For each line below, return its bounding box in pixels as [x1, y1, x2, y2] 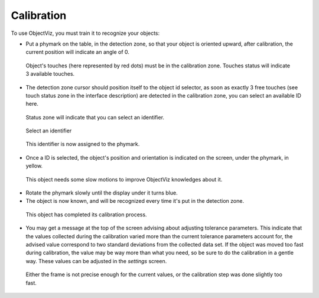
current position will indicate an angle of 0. [25, 48, 130, 56]
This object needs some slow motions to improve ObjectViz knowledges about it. [25, 176, 223, 183]
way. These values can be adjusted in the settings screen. [25, 257, 167, 264]
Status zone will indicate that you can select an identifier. [25, 114, 165, 121]
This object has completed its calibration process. [25, 210, 147, 218]
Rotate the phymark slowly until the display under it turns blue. [25, 189, 178, 196]
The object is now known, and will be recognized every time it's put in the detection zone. [25, 197, 245, 205]
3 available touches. [25, 70, 75, 77]
